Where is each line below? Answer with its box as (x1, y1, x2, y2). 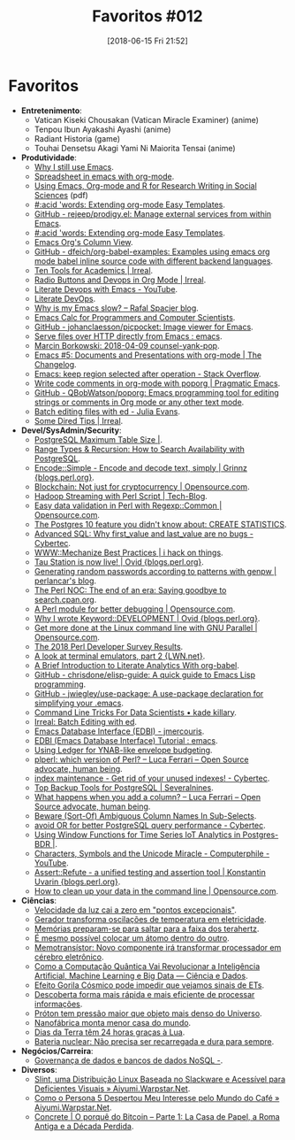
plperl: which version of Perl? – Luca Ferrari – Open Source (34, 754, 249, 765)
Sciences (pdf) (34, 189, 89, 200)
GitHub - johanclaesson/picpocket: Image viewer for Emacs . (34, 321, 253, 332)
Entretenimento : (20, 104, 83, 116)
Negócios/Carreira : (20, 1045, 94, 1056)
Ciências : (20, 895, 57, 905)
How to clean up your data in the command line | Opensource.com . (34, 885, 279, 896)
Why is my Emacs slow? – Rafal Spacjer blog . (34, 303, 200, 313)
